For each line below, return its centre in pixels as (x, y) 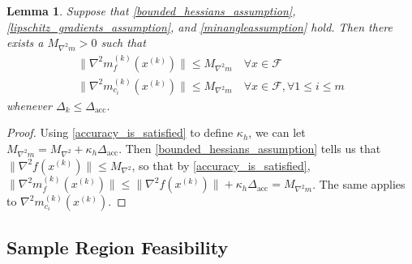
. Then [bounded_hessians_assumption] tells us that (250, 148)
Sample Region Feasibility (118, 247)
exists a (25, 43)
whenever (29, 105)
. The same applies (359, 183)
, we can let (277, 132)
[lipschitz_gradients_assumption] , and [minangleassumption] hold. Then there (200, 26)
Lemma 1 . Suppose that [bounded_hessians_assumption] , (151, 11)
